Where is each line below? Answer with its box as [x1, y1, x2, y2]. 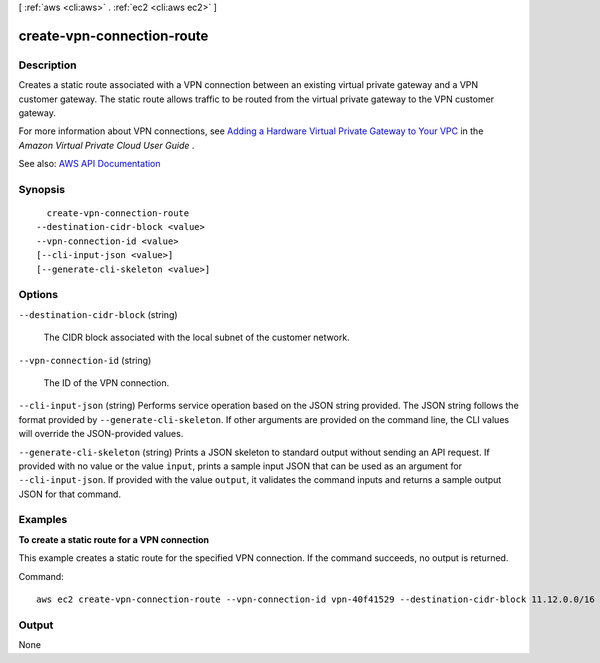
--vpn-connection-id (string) [18, 354, 152, 366]
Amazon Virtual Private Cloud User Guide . [18, 139, 195, 151]
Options [18, 288, 59, 302]
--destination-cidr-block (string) [18, 308, 179, 320]
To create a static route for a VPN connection [18, 533, 210, 545]
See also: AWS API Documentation [18, 158, 161, 170]
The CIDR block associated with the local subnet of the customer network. [43, 331, 350, 344]
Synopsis [18, 182, 65, 196]
